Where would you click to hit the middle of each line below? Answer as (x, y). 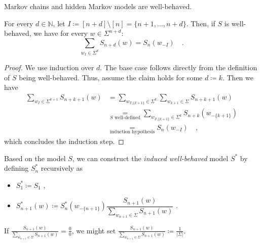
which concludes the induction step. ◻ (64, 141)
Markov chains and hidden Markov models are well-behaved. (98, 6)
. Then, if (201, 23)
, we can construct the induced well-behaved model (150, 158)
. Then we (238, 77)
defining (16, 168)
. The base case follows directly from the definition (179, 67)
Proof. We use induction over (49, 67)
